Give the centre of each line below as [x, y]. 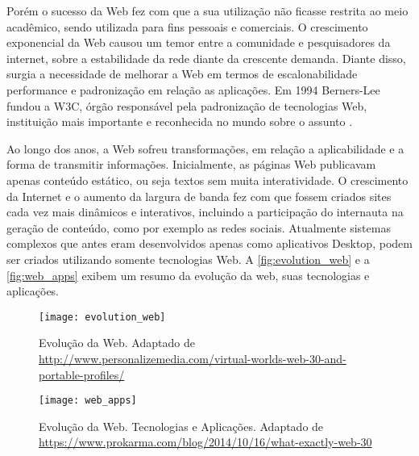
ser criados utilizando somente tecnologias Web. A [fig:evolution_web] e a [188, 259]
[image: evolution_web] [102, 317]
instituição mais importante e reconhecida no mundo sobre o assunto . [180, 121]
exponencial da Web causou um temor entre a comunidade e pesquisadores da [199, 42]
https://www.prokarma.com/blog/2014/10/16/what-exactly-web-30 [205, 442]
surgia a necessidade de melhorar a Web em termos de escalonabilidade [182, 74]
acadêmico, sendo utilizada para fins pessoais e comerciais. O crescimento [187, 26]
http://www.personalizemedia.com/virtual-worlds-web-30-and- [193, 358]
